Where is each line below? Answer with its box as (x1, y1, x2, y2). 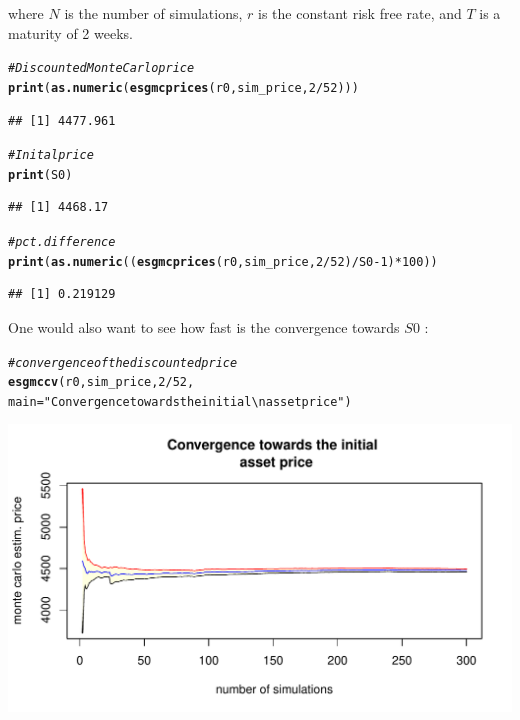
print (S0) (8, 167, 73, 182)
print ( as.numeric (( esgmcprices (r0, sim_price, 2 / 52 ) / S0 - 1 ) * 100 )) (8, 254, 438, 269)
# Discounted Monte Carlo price (8, 61, 195, 76)
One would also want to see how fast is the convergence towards (8, 316, 400, 337)
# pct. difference (8, 235, 116, 249)
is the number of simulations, (64, 3, 243, 23)
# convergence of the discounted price (8, 355, 238, 370)
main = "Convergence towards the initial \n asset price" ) (8, 394, 352, 409)
